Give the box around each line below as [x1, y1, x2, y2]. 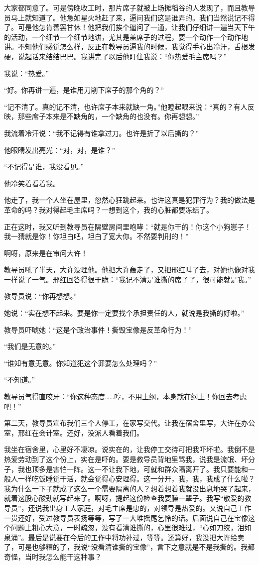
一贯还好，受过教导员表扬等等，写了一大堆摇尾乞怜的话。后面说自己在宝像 [4, 512, 248, 523]
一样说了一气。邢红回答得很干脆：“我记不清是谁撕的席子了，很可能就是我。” [4, 274, 252, 284]
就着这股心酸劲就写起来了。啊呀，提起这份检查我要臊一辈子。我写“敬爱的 [4, 493, 245, 503]
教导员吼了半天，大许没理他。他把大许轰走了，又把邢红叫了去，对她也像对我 [4, 264, 255, 275]
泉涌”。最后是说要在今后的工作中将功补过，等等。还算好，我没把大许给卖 [4, 532, 245, 542]
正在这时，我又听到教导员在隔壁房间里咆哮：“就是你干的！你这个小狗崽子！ [4, 221, 252, 231]
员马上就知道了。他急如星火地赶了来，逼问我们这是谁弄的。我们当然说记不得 [4, 12, 255, 22]
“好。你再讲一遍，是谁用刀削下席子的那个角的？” [4, 85, 164, 95]
